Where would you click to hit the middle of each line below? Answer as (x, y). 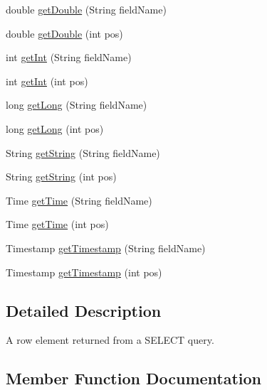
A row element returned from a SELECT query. (110, 340)
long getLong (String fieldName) (77, 105)
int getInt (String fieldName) (69, 57)
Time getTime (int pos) (57, 224)
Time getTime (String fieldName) (79, 200)
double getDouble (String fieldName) (86, 9)
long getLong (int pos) (55, 128)
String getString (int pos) (61, 177)
